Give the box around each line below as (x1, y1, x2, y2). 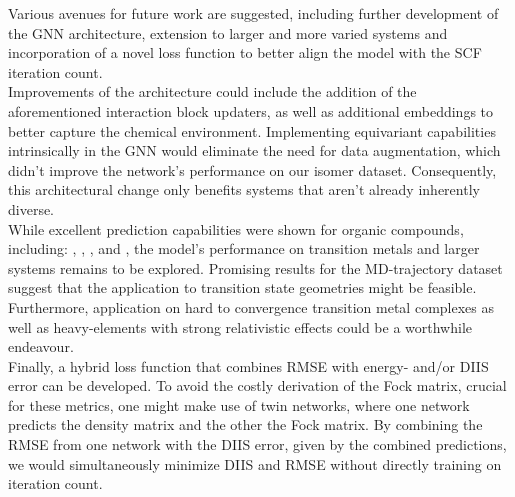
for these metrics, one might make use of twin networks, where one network (8, 394, 470, 415)
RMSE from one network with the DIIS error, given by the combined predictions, (8, 434, 507, 455)
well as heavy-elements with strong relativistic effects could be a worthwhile (8, 316, 472, 337)
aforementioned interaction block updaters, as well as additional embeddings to (8, 100, 493, 121)
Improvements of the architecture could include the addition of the (8, 81, 417, 102)
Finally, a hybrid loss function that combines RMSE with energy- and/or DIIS (8, 355, 489, 376)
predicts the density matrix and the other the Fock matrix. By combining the (8, 414, 483, 435)
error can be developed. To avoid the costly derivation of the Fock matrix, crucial (8, 375, 507, 396)
